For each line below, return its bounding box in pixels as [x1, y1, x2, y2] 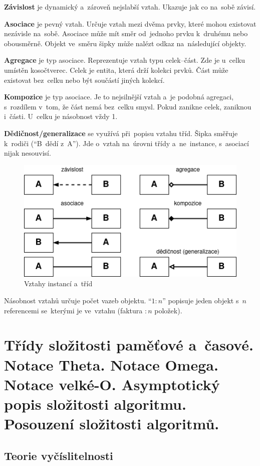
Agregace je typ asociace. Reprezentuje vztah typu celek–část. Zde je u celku [4, 55, 245, 65]
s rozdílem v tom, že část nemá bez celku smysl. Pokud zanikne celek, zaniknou [4, 101, 251, 111]
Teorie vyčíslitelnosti [4, 447, 113, 463]
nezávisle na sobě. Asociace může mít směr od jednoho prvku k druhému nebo [4, 28, 248, 39]
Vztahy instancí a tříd [24, 278, 93, 289]
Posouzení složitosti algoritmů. [4, 413, 219, 434]
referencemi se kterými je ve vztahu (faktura [4, 305, 143, 315]
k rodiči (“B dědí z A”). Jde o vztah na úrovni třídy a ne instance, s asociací [4, 138, 249, 148]
